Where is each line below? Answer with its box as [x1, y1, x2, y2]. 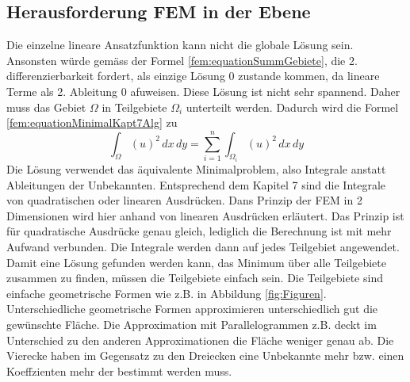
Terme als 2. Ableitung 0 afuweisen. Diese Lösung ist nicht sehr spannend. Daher [6, 82, 400, 99]
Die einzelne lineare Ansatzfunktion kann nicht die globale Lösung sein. [6, 36, 354, 53]
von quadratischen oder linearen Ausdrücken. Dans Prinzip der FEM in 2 [6, 192, 362, 208]
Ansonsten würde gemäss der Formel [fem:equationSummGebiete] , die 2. [6, 52, 358, 68]
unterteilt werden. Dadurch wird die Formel [186, 98, 399, 115]
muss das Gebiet [6, 98, 86, 115]
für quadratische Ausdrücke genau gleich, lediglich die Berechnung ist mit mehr [6, 223, 392, 239]
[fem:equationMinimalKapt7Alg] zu [6, 114, 178, 131]
